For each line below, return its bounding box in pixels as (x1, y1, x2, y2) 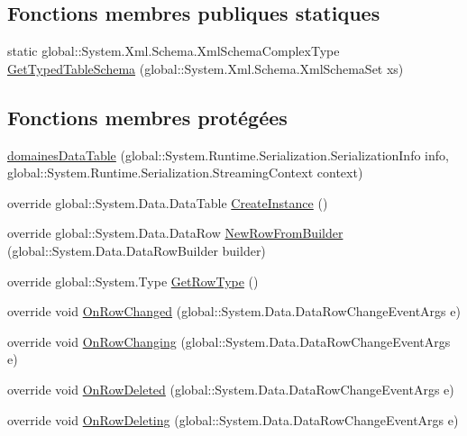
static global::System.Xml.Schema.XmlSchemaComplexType (7, 41, 340, 60)
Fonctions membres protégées (7, 103, 288, 131)
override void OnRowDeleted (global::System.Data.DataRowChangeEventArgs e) (7, 379, 454, 398)
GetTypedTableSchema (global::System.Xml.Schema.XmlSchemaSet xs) (7, 59, 404, 77)
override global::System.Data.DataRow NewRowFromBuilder (7, 223, 343, 242)
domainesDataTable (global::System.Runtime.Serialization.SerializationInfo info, (7, 145, 449, 164)
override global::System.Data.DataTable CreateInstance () (7, 193, 328, 212)
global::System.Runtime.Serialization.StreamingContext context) (7, 163, 363, 182)
